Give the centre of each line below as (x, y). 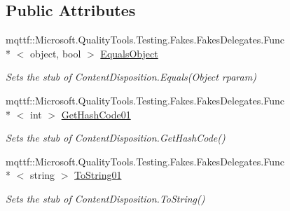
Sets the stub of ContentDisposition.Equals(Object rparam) (131, 77)
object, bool (55, 53)
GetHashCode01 (96, 114)
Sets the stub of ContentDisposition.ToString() (105, 198)
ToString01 (98, 175)
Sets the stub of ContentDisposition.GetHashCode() (116, 138)
